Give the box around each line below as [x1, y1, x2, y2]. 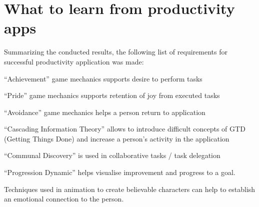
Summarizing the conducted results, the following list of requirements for [4, 46, 227, 57]
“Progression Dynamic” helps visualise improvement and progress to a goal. [4, 167, 235, 177]
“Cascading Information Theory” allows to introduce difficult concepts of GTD [4, 123, 245, 134]
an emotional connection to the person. [4, 193, 124, 204]
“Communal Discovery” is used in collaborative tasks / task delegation [4, 150, 220, 160]
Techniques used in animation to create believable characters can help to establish [4, 183, 255, 194]
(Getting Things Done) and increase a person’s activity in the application [4, 133, 229, 143]
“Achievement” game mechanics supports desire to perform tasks [4, 73, 202, 83]
